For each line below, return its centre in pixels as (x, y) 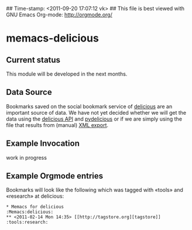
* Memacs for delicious (35, 207)
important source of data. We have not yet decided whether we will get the (96, 112)
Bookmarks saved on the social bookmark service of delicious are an (89, 106)
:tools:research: (27, 222)
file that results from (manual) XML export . (57, 125)
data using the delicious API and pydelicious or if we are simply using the (94, 119)
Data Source (29, 92)
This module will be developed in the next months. (67, 74)
